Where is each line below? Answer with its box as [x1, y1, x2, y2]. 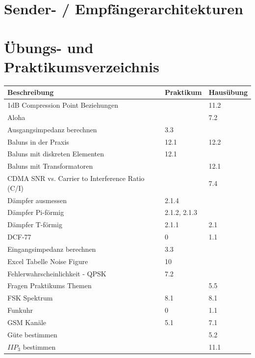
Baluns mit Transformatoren [7, 161, 93, 171]
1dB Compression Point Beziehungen [7, 100, 118, 110]
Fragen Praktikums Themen [7, 280, 92, 291]
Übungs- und [4, 37, 94, 57]
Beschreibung [7, 87, 54, 97]
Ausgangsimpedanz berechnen [7, 124, 97, 134]
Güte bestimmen [7, 329, 57, 339]
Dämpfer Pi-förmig [7, 207, 64, 217]
